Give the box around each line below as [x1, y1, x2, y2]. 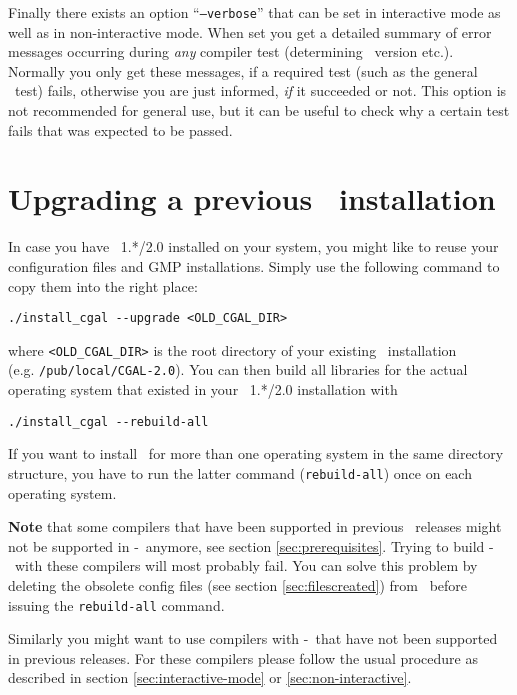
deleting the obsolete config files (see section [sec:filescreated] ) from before [8, 574, 468, 595]
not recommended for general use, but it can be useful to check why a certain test [8, 100, 510, 121]
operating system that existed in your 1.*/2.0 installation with [8, 379, 398, 400]
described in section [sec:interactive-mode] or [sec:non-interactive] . [8, 667, 412, 688]
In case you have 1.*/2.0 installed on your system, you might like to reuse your [8, 236, 499, 257]
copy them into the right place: [8, 275, 198, 296]
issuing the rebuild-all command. [8, 594, 225, 615]
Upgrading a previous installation [8, 178, 496, 219]
